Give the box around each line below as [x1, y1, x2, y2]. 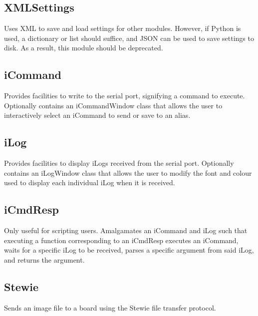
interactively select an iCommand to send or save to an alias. [4, 110, 191, 120]
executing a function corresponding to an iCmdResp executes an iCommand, [4, 235, 239, 245]
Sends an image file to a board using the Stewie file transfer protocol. [4, 302, 216, 313]
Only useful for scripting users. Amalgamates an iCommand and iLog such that [4, 225, 248, 236]
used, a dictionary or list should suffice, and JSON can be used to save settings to [4, 32, 254, 43]
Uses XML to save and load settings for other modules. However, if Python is [4, 23, 241, 33]
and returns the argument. [4, 254, 85, 265]
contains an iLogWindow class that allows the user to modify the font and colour [4, 167, 252, 178]
